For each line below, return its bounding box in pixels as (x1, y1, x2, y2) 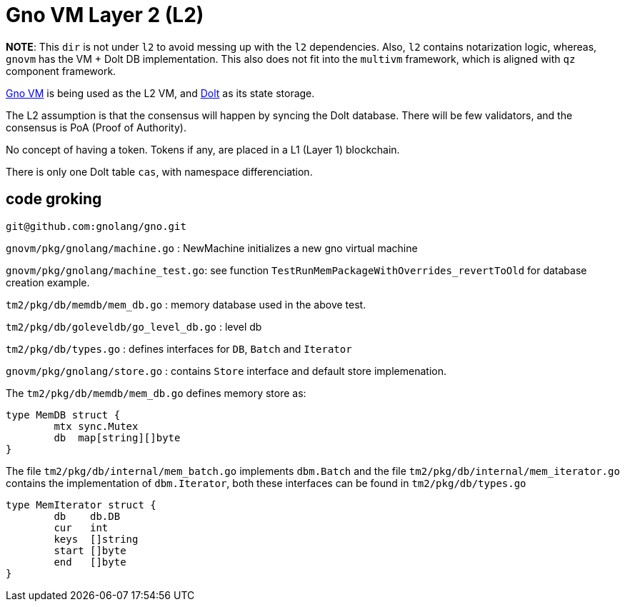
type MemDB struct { (6, 408, 121, 421)
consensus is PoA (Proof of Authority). (6, 121, 186, 134)
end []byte (54, 556, 126, 568)
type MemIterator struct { (6, 498, 156, 511)
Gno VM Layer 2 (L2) (6, 3, 204, 27)
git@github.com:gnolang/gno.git (6, 220, 186, 232)
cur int (54, 521, 109, 533)
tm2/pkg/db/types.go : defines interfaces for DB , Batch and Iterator (6, 342, 352, 355)
